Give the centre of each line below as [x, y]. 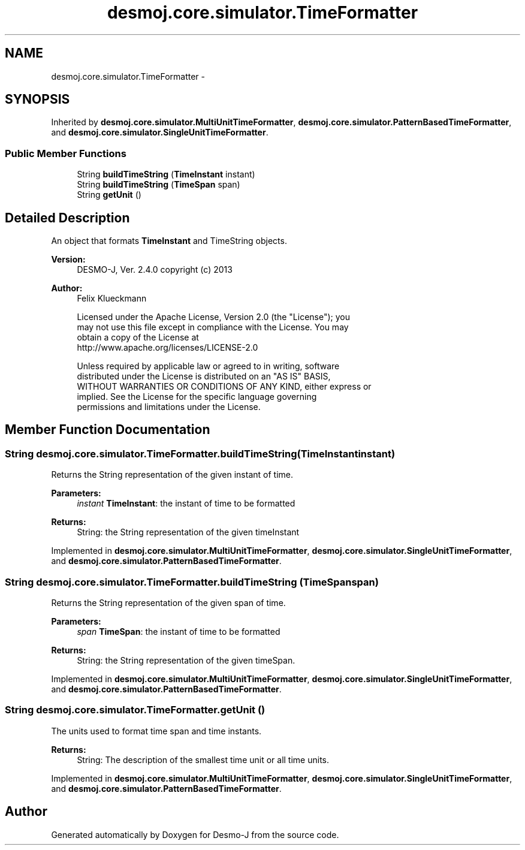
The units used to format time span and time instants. [156, 731]
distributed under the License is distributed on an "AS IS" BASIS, [204, 376]
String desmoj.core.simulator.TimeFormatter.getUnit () [135, 710]
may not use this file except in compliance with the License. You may [213, 327]
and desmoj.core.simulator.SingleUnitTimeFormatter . [160, 132]
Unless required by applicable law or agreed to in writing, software [208, 366]
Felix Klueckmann [112, 299]
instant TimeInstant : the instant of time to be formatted [186, 504]
